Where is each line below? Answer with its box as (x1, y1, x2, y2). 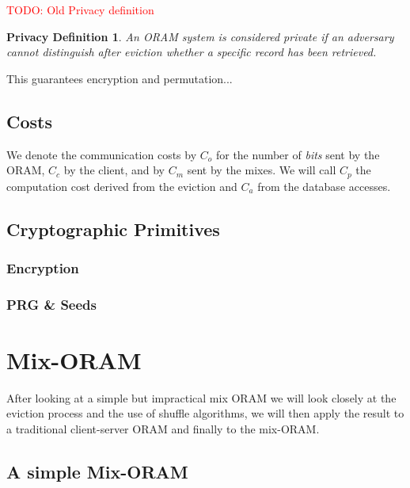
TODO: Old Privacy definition (6, 2, 154, 17)
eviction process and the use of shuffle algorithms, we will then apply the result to (6, 405, 404, 421)
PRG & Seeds (6, 294, 97, 314)
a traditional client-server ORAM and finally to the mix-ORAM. (6, 421, 320, 437)
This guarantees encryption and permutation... (6, 70, 233, 86)
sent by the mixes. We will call (187, 162, 336, 178)
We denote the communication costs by (6, 146, 197, 162)
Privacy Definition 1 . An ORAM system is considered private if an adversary (6, 28, 394, 44)
